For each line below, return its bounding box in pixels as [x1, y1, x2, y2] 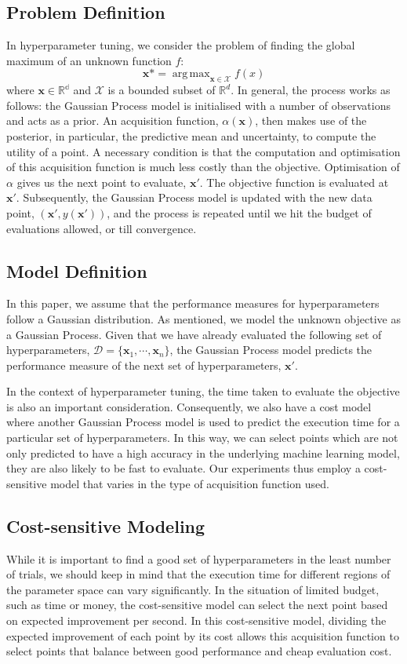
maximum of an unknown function [6, 52, 172, 68]
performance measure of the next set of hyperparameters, [6, 356, 282, 373]
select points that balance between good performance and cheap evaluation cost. [6, 643, 392, 659]
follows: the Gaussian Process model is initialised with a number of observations [6, 97, 391, 113]
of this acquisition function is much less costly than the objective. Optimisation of [6, 159, 400, 175]
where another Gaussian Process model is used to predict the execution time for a [6, 414, 400, 430]
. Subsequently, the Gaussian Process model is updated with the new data [16, 189, 372, 206]
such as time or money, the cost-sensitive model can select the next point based [6, 597, 388, 613]
